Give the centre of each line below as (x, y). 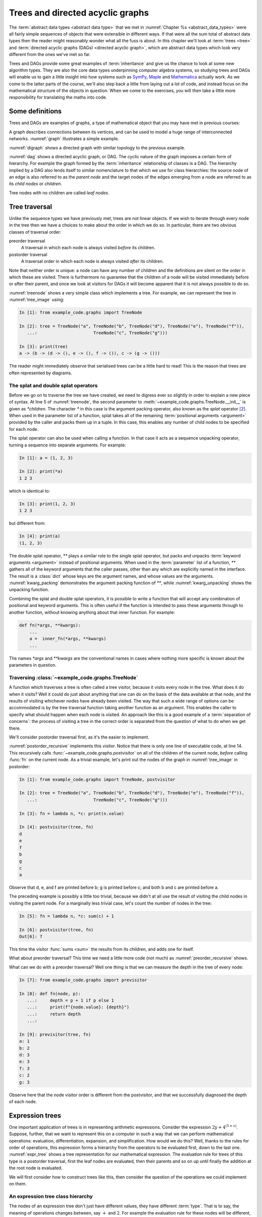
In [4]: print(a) (40, 536)
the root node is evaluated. (36, 1168)
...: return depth (54, 1014)
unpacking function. (29, 590)
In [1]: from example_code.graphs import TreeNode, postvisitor (97, 779)
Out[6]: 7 (31, 936)
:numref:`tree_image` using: (37, 300)
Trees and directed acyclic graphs (79, 13)
